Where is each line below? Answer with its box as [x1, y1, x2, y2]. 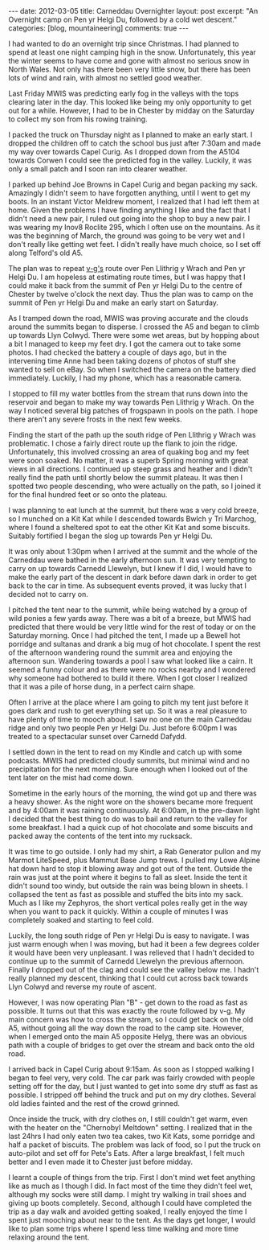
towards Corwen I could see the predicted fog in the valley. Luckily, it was [8, 155, 252, 165]
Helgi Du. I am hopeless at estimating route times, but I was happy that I [8, 272, 246, 282]
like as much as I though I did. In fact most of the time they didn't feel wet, [8, 1181, 253, 1190]
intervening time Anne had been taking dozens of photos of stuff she [8, 356, 237, 365]
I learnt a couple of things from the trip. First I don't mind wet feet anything [8, 1173, 255, 1182]
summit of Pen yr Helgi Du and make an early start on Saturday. [8, 298, 219, 307]
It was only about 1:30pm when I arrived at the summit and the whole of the [8, 547, 259, 556]
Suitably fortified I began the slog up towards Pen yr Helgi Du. [8, 531, 213, 541]
